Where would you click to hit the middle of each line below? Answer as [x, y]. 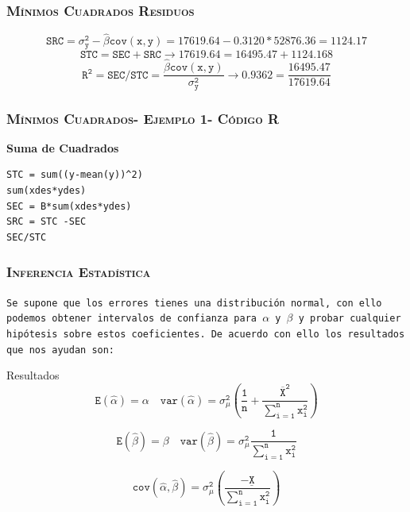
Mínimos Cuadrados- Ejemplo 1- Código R [143, 118]
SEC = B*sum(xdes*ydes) [69, 206]
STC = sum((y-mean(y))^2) [75, 175]
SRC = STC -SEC [46, 222]
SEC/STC [27, 237]
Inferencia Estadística [79, 272]
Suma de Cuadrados [63, 147]
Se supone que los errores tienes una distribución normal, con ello [194, 303]
